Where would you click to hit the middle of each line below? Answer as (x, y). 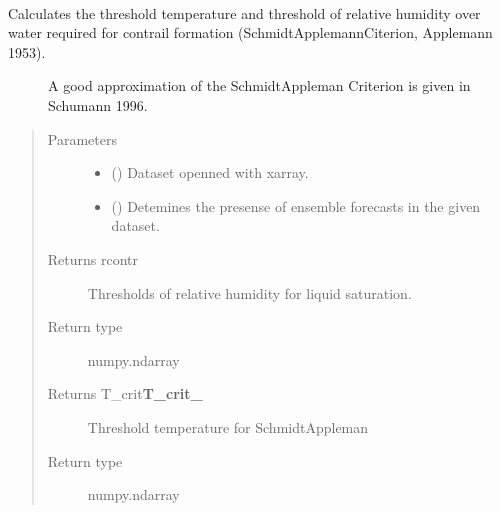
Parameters (82, 138)
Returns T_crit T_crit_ (125, 393)
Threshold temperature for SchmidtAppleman (228, 426)
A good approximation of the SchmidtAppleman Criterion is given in (259, 85)
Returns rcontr (93, 258)
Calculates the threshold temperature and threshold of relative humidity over (244, 12)
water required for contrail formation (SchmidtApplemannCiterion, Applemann (250, 32)
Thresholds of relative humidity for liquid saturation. (249, 292)
